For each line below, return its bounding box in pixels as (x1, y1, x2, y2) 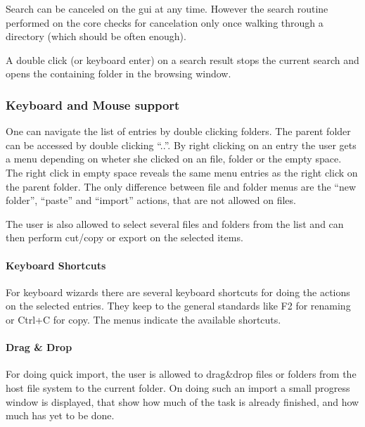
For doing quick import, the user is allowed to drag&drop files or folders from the (6, 367, 357, 381)
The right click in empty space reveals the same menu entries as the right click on (6, 165, 358, 179)
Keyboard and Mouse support (6, 96, 180, 113)
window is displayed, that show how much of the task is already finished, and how (6, 394, 359, 409)
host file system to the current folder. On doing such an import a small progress (6, 380, 350, 395)
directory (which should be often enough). (6, 29, 186, 44)
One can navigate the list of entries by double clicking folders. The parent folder (6, 124, 351, 139)
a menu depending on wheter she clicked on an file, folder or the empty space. (6, 151, 342, 166)
